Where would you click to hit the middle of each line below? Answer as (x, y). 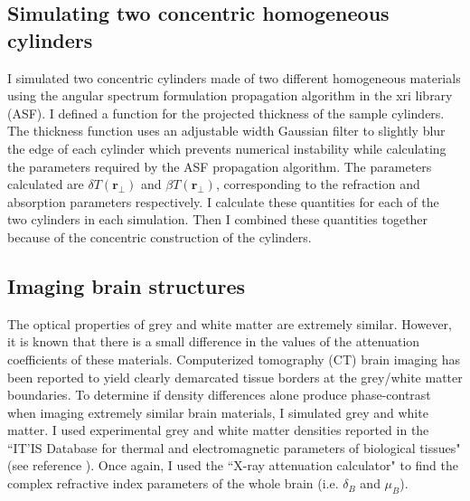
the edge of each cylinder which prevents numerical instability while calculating (227, 148)
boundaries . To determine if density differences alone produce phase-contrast (219, 395)
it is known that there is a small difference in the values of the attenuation (214, 341)
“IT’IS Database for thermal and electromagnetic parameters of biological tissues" (234, 447)
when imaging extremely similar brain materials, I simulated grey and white (218, 412)
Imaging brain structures (126, 285)
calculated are (46, 184)
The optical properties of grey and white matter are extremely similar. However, (230, 323)
